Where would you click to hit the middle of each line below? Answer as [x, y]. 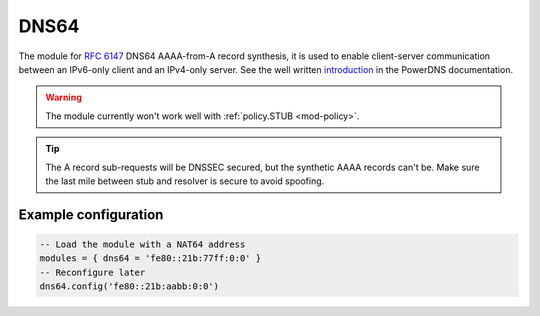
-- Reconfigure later [92, 272]
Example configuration [91, 214]
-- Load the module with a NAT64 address [142, 244]
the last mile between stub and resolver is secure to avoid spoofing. [185, 181]
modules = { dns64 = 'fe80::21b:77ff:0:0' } [150, 258]
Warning [63, 97]
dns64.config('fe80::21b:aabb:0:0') [129, 286]
